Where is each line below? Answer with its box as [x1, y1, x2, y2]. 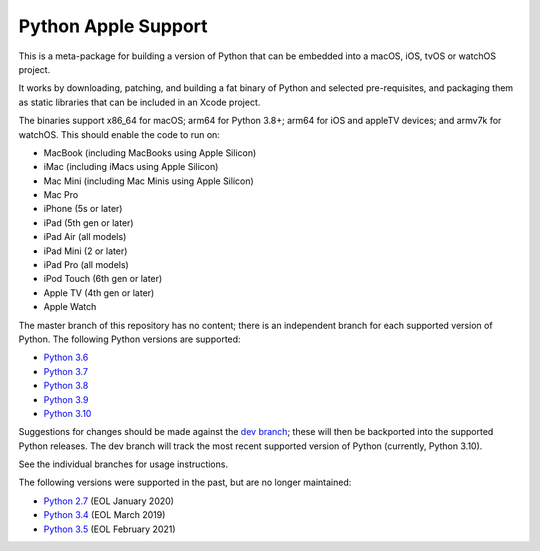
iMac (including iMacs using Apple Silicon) [43, 161, 219, 173]
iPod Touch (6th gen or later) [43, 273, 163, 285]
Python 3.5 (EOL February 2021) [43, 523, 176, 535]
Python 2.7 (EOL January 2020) [43, 495, 175, 507]
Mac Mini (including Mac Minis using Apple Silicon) [43, 175, 254, 187]
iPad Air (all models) [43, 231, 127, 243]
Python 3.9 [43, 393, 89, 405]
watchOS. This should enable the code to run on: [18, 128, 220, 140]
